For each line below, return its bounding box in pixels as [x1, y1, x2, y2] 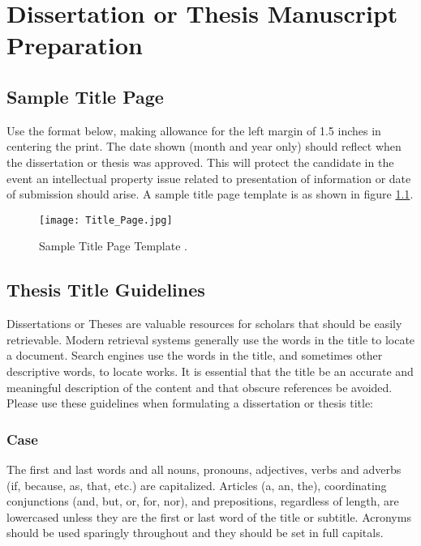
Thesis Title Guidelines [6, 277, 205, 302]
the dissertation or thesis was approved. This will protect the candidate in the [6, 153, 394, 170]
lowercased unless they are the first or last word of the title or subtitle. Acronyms [6, 508, 411, 525]
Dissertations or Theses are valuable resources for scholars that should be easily [6, 315, 402, 332]
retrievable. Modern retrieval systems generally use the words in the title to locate [6, 331, 415, 348]
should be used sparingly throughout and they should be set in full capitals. [6, 524, 384, 541]
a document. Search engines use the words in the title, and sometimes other [6, 347, 383, 364]
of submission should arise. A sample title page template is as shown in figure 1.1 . [6, 186, 414, 203]
